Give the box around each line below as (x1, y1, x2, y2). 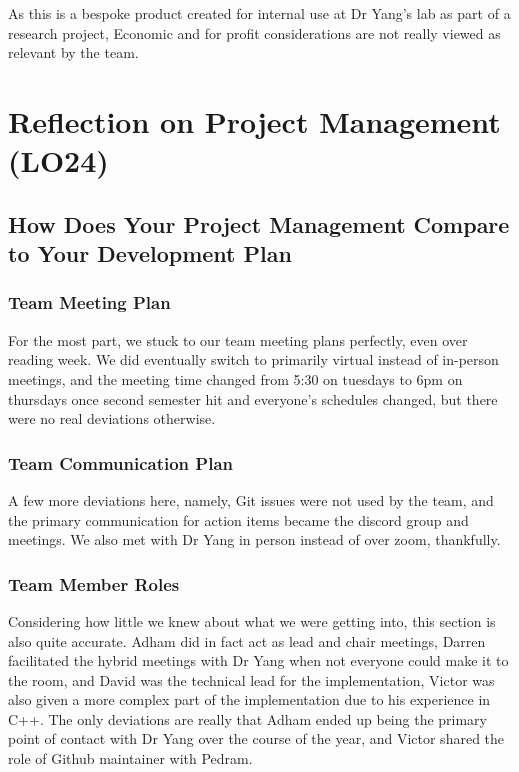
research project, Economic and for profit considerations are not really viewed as (8, 22, 501, 43)
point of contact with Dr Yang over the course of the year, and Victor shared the (8, 728, 505, 749)
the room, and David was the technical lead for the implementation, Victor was (8, 669, 495, 690)
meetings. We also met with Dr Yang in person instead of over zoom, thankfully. (8, 529, 501, 550)
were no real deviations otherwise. (8, 408, 216, 429)
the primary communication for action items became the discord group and (8, 509, 469, 530)
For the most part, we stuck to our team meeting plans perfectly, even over (8, 329, 468, 350)
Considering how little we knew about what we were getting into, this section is (8, 610, 496, 631)
